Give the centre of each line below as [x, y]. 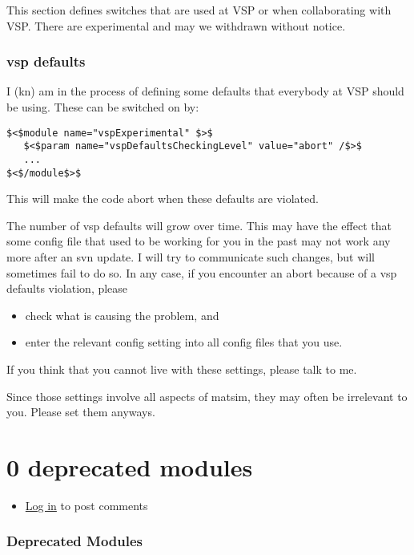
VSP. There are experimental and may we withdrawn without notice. [176, 25]
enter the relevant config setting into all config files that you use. [184, 342]
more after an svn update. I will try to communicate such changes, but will [191, 257]
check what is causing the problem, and [122, 315]
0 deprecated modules [130, 466]
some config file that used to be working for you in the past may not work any [199, 241]
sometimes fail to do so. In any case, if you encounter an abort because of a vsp [202, 272]
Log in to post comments [86, 505]
